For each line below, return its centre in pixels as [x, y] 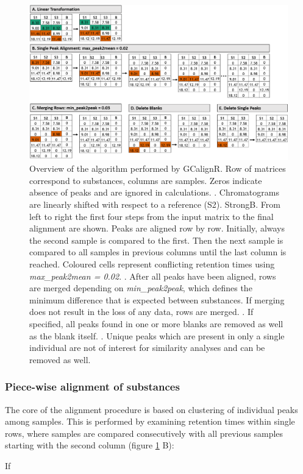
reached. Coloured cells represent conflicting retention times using [152, 264]
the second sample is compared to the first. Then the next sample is [156, 240]
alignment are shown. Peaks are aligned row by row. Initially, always [157, 228]
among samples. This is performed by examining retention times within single [150, 421]
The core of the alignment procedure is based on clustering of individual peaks [151, 409]
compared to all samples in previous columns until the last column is [158, 252]
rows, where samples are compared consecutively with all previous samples [144, 433]
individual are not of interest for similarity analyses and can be [147, 348]
